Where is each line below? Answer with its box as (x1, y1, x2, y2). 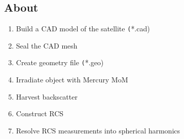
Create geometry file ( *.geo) (16, 57, 104, 68)
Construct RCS (16, 108, 64, 119)
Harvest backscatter (16, 91, 78, 102)
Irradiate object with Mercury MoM (16, 74, 128, 85)
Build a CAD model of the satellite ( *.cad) (16, 23, 150, 34)
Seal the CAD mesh (16, 40, 78, 51)
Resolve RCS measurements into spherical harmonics (16, 125, 180, 135)
